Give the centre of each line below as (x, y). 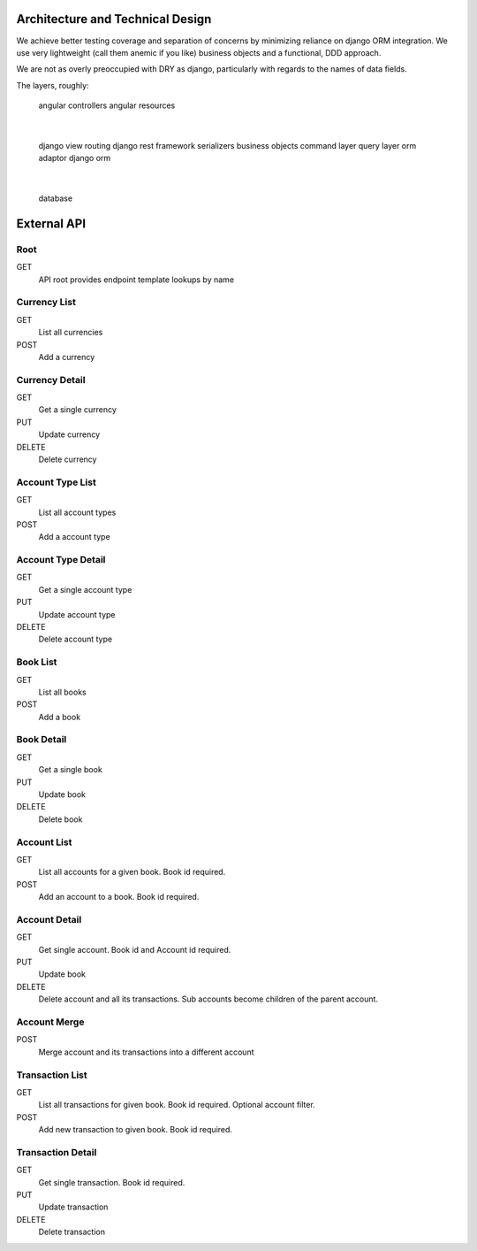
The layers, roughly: (53, 85)
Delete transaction (72, 1232)
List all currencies (71, 333)
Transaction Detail (57, 1152)
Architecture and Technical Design (114, 19)
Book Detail (42, 740)
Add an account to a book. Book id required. (119, 897)
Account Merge (50, 1022)
